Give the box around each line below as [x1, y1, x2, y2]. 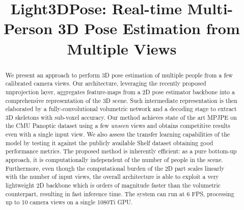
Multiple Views [67, 38, 177, 59]
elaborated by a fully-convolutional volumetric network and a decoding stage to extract [5, 104, 237, 113]
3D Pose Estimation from [58, 18, 240, 39]
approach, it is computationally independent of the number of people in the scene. [5, 155, 223, 164]
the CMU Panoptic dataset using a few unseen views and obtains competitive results [5, 121, 230, 130]
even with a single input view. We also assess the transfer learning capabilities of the [5, 130, 230, 139]
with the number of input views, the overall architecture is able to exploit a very [5, 172, 219, 181]
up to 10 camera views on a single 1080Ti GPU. [5, 198, 133, 206]
